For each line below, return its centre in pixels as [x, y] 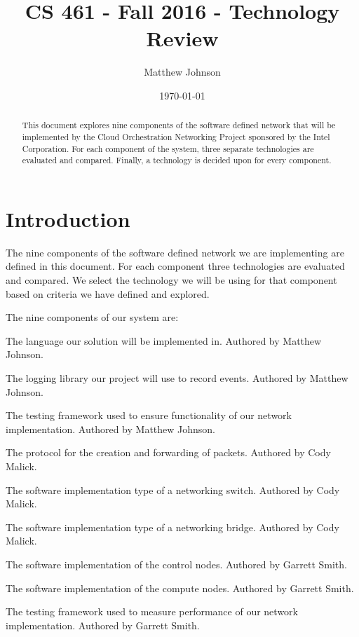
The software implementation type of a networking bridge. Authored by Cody [172, 527]
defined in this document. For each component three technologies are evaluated [175, 266]
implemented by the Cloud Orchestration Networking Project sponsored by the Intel [176, 136]
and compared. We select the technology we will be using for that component [171, 280]
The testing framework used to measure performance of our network [152, 611]
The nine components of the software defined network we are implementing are [175, 252]
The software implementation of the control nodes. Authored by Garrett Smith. [176, 564]
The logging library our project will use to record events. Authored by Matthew [177, 378]
